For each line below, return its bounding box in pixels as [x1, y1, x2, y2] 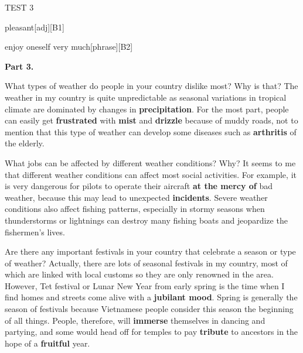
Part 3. [5, 60, 34, 72]
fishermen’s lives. [5, 225, 65, 238]
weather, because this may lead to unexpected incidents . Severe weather [5, 191, 268, 203]
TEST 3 [5, 1, 34, 13]
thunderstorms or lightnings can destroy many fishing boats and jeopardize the [5, 214, 288, 226]
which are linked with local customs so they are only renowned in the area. [5, 268, 274, 280]
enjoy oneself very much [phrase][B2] [5, 40, 133, 53]
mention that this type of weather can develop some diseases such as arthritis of [5, 125, 297, 138]
